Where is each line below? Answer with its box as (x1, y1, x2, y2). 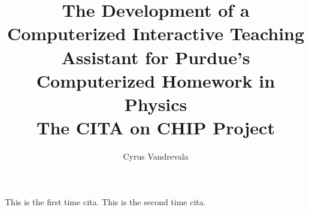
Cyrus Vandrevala (123, 150, 189, 163)
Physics (124, 91, 187, 116)
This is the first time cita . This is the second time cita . (5, 195, 206, 208)
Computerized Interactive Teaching (7, 21, 305, 46)
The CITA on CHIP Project (37, 115, 275, 140)
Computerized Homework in (36, 68, 275, 92)
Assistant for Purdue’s (61, 44, 250, 69)
